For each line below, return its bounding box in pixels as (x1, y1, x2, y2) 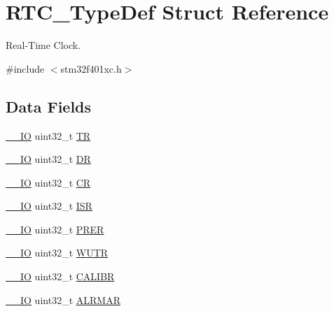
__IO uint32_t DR (6, 152, 91, 166)
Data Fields (6, 95, 92, 117)
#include (6, 61, 45, 75)
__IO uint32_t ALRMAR (6, 292, 120, 307)
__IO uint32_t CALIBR (6, 269, 115, 284)
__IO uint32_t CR (6, 175, 91, 189)
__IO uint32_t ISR (6, 198, 92, 213)
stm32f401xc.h (60, 61, 122, 75)
